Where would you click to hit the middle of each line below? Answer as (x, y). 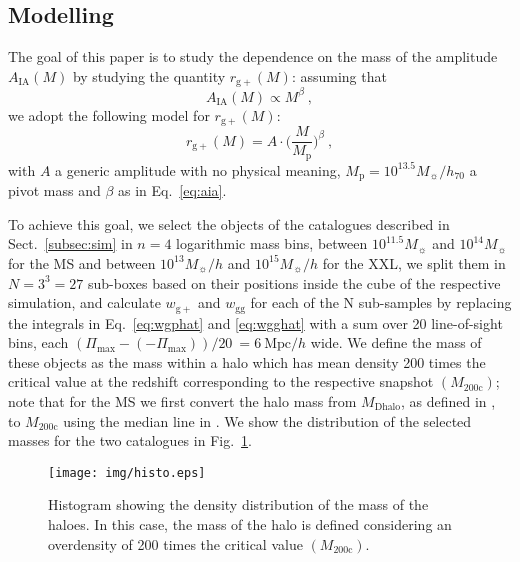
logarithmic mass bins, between (272, 243)
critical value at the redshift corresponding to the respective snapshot (221, 381)
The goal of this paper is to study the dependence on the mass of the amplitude (253, 56)
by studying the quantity (149, 75)
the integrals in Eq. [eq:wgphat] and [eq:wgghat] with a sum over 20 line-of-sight (255, 322)
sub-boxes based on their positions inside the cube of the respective (294, 282)
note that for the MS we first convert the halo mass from (182, 400)
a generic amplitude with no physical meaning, (198, 169)
